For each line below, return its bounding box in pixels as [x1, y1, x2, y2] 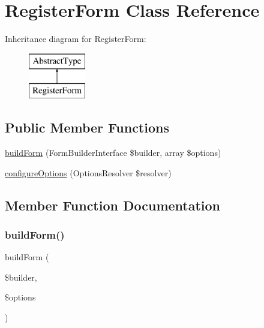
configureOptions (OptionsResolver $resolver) [5, 166, 172, 179]
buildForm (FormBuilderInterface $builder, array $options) [5, 146, 221, 159]
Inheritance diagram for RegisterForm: [5, 32, 146, 45]
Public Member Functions [5, 118, 169, 137]
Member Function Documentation [5, 195, 221, 214]
